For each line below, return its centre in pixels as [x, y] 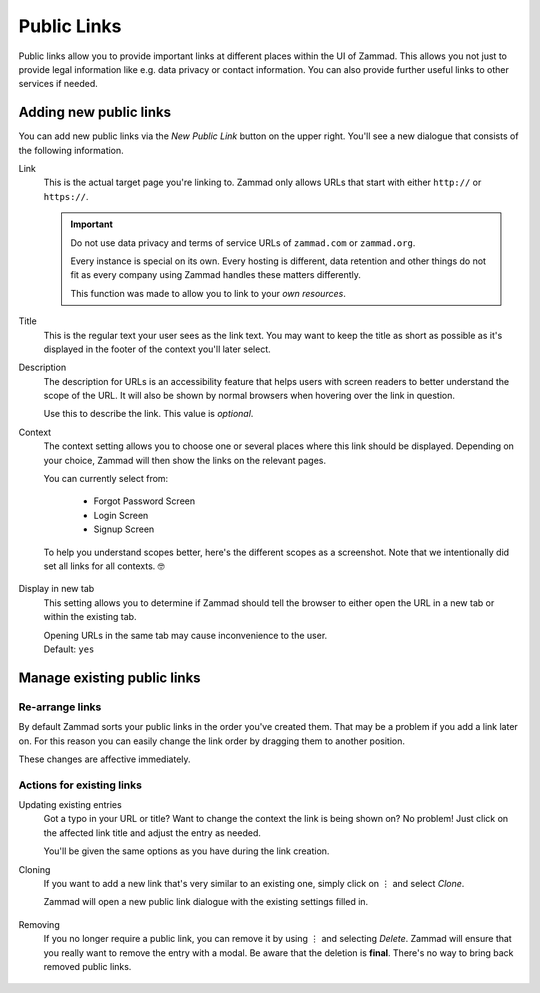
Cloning [34, 869]
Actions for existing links [80, 785]
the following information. [71, 150]
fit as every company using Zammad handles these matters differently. [216, 275]
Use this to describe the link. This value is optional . [148, 414]
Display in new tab [56, 589]
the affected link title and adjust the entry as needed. [152, 832]
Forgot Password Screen [144, 501]
